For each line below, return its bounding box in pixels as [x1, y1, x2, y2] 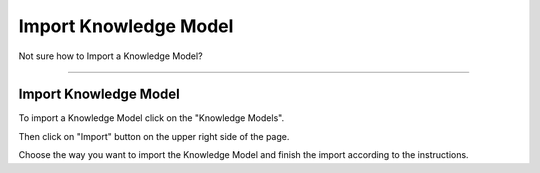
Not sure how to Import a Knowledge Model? [18, 50, 204, 62]
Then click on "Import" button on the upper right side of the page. [18, 130, 290, 142]
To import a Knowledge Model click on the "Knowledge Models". [18, 112, 285, 124]
